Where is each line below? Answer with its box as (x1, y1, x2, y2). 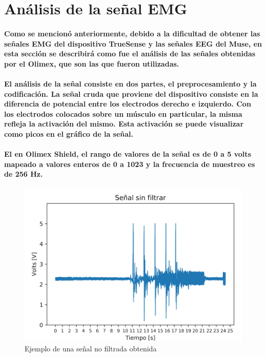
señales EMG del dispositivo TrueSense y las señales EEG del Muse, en (4, 38, 262, 49)
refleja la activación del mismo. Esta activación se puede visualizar (4, 118, 244, 129)
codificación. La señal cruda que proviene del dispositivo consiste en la (4, 88, 258, 99)
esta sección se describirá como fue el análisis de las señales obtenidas (4, 48, 256, 59)
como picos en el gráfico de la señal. (4, 128, 134, 139)
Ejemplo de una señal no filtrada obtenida (25, 343, 157, 354)
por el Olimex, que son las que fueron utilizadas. (4, 58, 179, 69)
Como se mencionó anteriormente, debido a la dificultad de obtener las (4, 28, 260, 38)
